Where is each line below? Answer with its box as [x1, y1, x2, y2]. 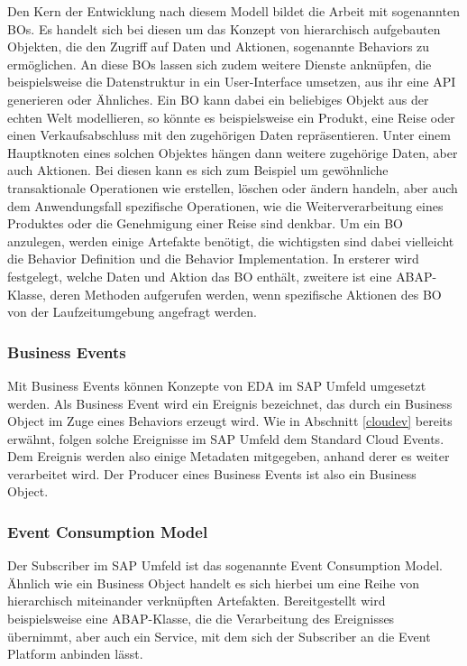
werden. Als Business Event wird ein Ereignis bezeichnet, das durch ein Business [7, 393, 453, 412]
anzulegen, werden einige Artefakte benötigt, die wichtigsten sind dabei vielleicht [7, 231, 454, 250]
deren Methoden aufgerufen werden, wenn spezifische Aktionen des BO [50, 284, 442, 303]
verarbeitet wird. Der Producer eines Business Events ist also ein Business [7, 464, 417, 483]
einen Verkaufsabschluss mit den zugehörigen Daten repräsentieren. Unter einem [7, 125, 451, 144]
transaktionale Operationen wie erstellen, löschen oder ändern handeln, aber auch [7, 178, 458, 197]
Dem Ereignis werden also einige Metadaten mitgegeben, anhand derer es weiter [7, 447, 450, 466]
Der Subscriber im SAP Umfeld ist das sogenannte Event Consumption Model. [7, 556, 443, 575]
